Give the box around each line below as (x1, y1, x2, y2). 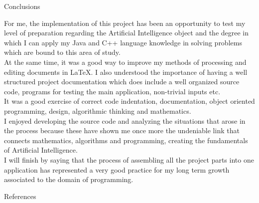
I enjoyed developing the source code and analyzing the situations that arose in (4, 115, 246, 126)
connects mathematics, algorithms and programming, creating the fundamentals (4, 135, 248, 145)
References (4, 191, 36, 201)
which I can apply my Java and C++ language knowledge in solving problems (4, 37, 242, 47)
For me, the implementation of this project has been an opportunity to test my (4, 17, 246, 28)
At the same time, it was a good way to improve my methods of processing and (4, 56, 247, 67)
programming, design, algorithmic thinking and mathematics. (4, 105, 191, 116)
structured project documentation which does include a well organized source (4, 76, 240, 87)
